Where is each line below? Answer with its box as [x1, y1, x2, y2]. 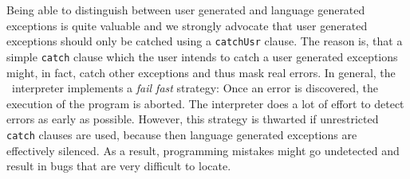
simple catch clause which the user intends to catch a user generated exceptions [6, 48, 398, 64]
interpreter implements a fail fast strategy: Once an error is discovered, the [11, 80, 378, 96]
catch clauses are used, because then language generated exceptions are [6, 126, 357, 142]
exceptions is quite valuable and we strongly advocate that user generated [6, 17, 368, 33]
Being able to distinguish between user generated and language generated [6, 2, 365, 18]
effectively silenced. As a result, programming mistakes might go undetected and [6, 142, 400, 158]
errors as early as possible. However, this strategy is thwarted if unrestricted [6, 111, 379, 127]
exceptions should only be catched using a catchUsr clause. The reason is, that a [6, 33, 403, 49]
